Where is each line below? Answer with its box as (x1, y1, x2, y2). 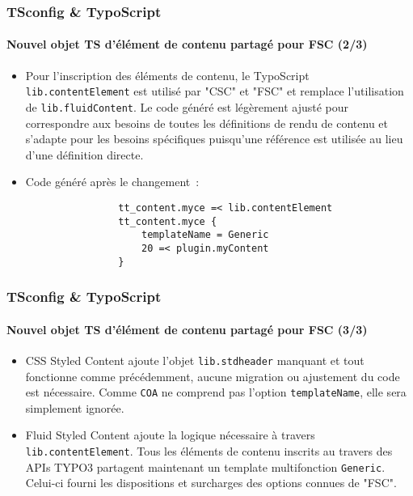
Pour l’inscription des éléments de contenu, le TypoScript (25, 66, 310, 83)
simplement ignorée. (25, 399, 124, 416)
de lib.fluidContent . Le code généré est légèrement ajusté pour (25, 98, 349, 115)
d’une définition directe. (25, 146, 144, 163)
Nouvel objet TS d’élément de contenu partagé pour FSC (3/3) (6, 320, 368, 337)
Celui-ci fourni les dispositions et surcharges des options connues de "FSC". (25, 474, 397, 491)
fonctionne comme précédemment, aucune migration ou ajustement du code (25, 367, 400, 384)
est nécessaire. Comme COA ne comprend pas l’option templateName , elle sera (25, 384, 407, 401)
